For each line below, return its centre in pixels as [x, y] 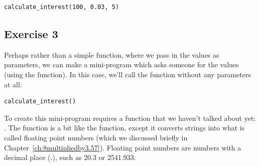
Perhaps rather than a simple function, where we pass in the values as [112, 54]
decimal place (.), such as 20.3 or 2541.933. [70, 157]
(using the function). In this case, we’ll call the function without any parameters [127, 74]
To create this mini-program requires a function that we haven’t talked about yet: [130, 118]
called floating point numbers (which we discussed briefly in [96, 137]
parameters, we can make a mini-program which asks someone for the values [121, 64]
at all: [13, 84]
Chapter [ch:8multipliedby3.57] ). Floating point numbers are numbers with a [123, 147]
